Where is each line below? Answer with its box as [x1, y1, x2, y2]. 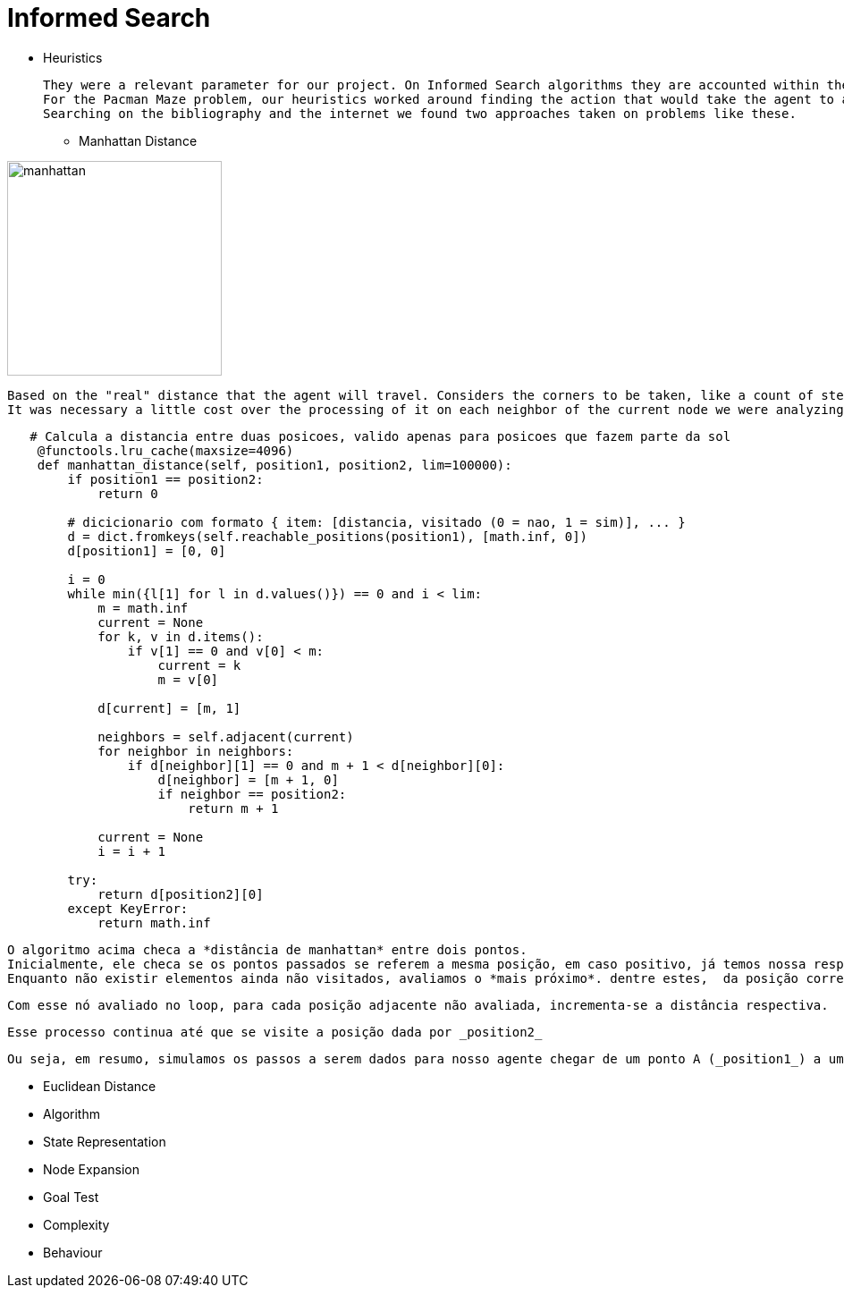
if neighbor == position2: [157, 786, 347, 801]
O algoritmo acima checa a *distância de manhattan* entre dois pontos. [7, 942, 527, 957]
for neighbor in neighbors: [97, 743, 294, 758]
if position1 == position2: [67, 471, 264, 487]
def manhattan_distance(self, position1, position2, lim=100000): [37, 457, 512, 472]
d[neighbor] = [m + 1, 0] [157, 772, 339, 787]
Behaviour [43, 1244, 103, 1260]
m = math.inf [97, 600, 189, 615]
